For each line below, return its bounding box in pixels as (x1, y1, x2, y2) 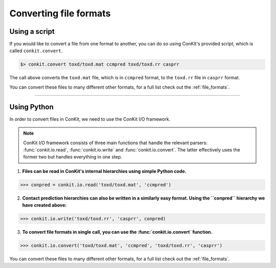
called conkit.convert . (9, 48, 63, 54)
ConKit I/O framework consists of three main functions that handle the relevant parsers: (23, 140, 208, 146)
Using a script (9, 27, 55, 36)
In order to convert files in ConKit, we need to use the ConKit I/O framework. (9, 116, 171, 122)
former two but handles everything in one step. (23, 154, 123, 160)
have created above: (22, 202, 67, 208)
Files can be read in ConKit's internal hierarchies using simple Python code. (22, 168, 187, 174)
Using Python (9, 102, 54, 111)
